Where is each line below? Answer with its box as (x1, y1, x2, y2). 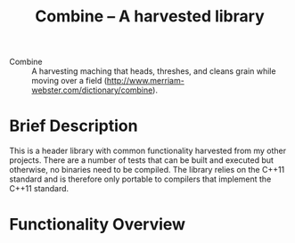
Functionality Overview (9, 215, 185, 235)
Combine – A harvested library (35, 6, 265, 27)
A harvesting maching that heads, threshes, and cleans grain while (31, 66, 276, 77)
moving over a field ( (31, 76, 108, 86)
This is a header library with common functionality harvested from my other (9, 145, 287, 157)
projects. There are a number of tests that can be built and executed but (9, 155, 275, 166)
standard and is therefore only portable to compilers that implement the (9, 174, 272, 184)
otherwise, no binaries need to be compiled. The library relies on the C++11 (9, 165, 285, 175)
